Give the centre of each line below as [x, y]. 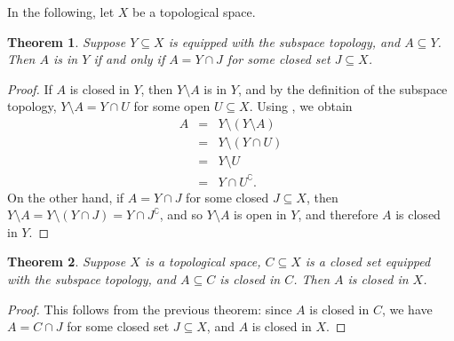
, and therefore [338, 214]
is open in [260, 214]
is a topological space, [203, 262]
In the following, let [61, 12]
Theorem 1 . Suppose [67, 41]
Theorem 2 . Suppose [67, 262]
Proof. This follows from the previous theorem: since [150, 309]
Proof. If [30, 88]
